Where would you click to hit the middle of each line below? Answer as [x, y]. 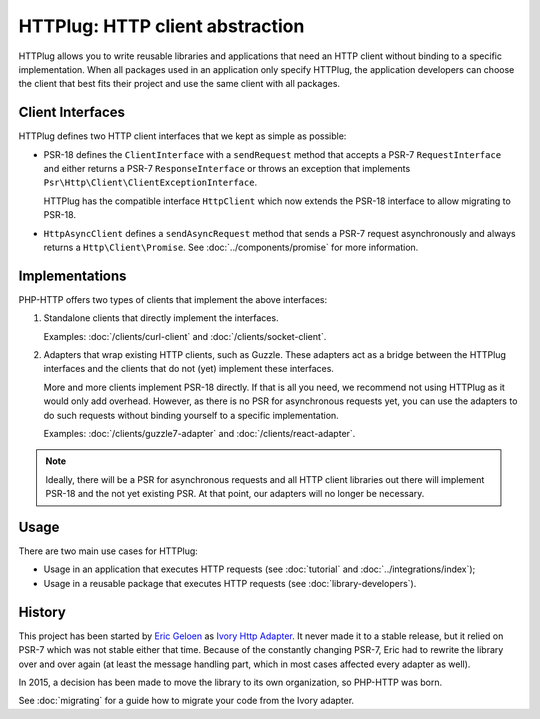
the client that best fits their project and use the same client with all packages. [179, 84]
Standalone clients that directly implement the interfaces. [161, 318]
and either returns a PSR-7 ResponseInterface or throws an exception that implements [227, 169]
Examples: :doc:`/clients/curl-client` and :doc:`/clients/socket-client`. [185, 336]
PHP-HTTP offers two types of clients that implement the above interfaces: [173, 299]
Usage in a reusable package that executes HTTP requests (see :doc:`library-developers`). [230, 583]
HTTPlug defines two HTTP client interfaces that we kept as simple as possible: [182, 136]
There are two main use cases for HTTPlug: [108, 551]
